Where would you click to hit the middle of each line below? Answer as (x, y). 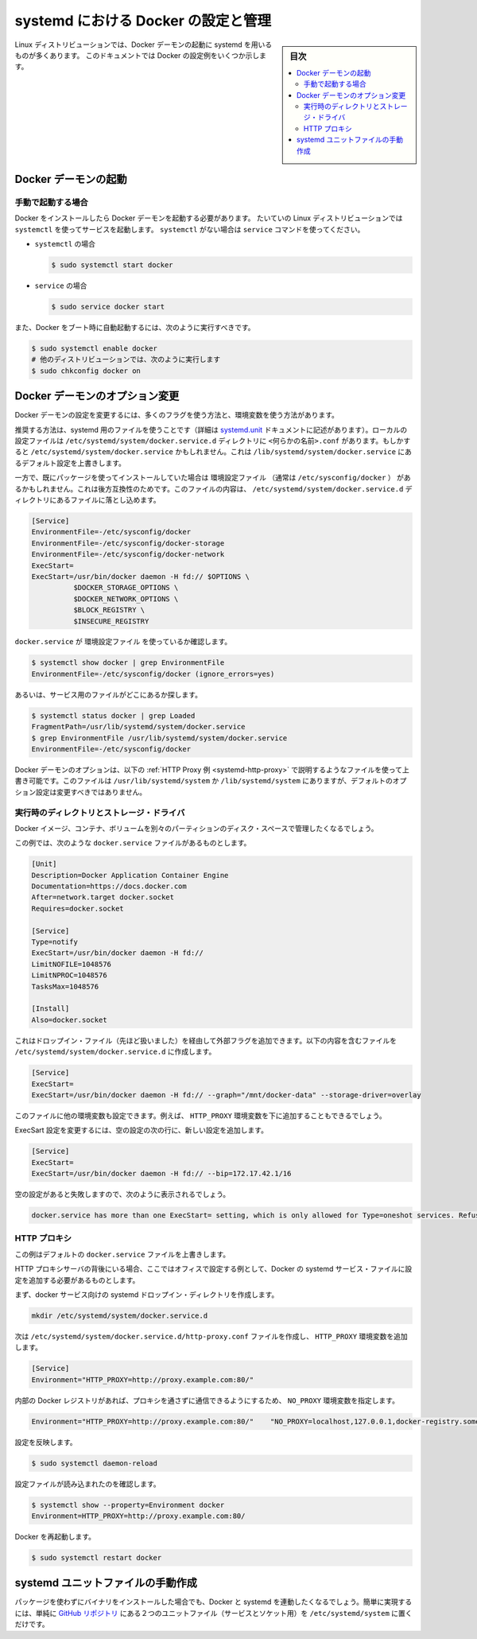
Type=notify (55, 942)
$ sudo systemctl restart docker (97, 1557)
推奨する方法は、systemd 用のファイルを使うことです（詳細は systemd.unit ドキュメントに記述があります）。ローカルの (211, 429)
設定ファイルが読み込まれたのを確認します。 (87, 1484)
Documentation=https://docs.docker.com (109, 886)
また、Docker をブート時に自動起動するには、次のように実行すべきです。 (135, 327)
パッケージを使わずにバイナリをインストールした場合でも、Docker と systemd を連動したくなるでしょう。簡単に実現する (213, 1602)
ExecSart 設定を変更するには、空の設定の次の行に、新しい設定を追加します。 (141, 1130)
